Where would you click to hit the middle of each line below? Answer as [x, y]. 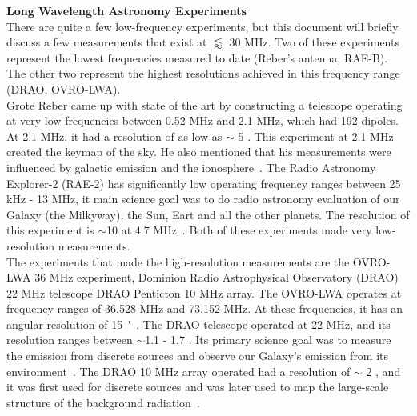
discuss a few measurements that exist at [107, 42]
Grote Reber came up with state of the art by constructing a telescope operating [204, 104]
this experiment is [50, 230]
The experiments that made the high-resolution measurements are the [178, 261]
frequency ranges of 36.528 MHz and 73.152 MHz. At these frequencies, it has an [205, 308]
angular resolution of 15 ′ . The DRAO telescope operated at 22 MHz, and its [198, 324]
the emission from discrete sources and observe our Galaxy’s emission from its [198, 356]
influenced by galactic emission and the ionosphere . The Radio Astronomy [191, 167]
